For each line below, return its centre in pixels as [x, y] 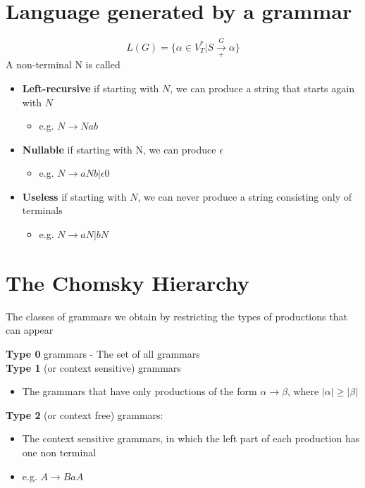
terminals [42, 210]
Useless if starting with [74, 196]
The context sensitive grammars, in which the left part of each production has [191, 438]
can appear [30, 330]
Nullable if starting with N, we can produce [119, 149]
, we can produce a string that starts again [262, 88]
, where [303, 391]
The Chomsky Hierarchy [128, 282]
